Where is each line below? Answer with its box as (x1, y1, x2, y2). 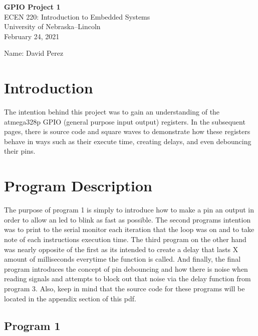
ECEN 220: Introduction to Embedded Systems (4, 11, 150, 22)
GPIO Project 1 (4, 2, 61, 12)
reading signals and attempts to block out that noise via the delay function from (4, 273, 251, 284)
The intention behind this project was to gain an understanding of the (4, 106, 220, 117)
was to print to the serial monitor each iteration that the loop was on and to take (4, 224, 254, 235)
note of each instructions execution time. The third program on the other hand (4, 234, 246, 244)
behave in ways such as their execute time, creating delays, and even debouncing (4, 136, 251, 146)
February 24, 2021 (4, 31, 60, 41)
